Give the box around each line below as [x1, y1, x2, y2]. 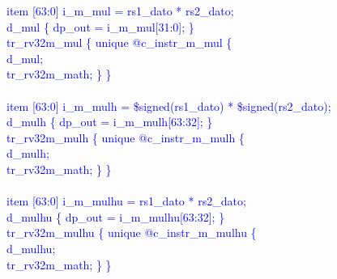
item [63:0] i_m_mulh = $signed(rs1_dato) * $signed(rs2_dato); [6, 97, 331, 114]
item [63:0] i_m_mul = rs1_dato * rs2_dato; [6, 2, 234, 19]
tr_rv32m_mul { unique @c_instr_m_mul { [6, 34, 232, 51]
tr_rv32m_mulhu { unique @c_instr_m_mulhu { [6, 224, 257, 241]
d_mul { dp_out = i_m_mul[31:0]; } [6, 18, 194, 35]
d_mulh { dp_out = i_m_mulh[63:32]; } [6, 113, 213, 130]
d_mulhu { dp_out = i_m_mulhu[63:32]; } [6, 208, 225, 225]
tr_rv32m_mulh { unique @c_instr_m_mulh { [6, 129, 245, 146]
